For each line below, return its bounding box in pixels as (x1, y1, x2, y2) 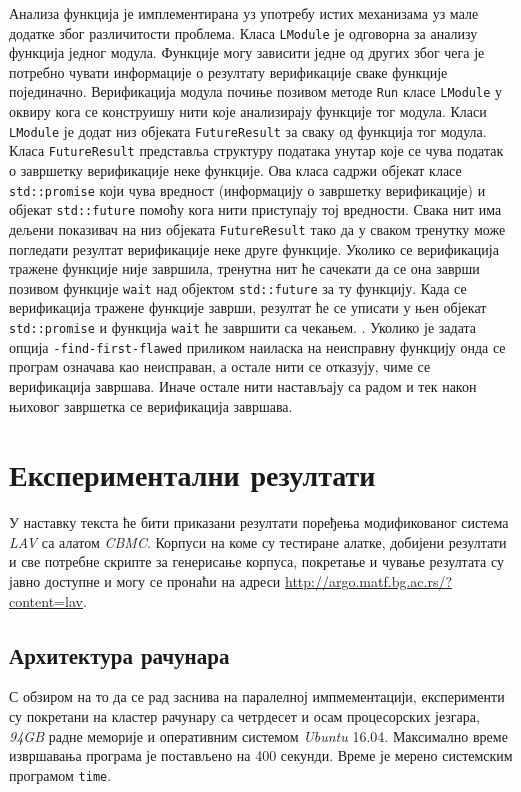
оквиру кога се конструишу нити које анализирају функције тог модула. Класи (9, 101, 487, 122)
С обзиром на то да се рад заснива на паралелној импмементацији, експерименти (9, 686, 505, 707)
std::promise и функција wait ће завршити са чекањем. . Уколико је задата (9, 317, 477, 337)
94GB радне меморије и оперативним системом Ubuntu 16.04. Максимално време (9, 725, 508, 746)
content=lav (9, 590, 83, 611)
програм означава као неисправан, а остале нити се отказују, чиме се (9, 356, 431, 377)
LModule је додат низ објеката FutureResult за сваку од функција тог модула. (9, 120, 487, 141)
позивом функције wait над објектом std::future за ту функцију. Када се (9, 277, 467, 298)
